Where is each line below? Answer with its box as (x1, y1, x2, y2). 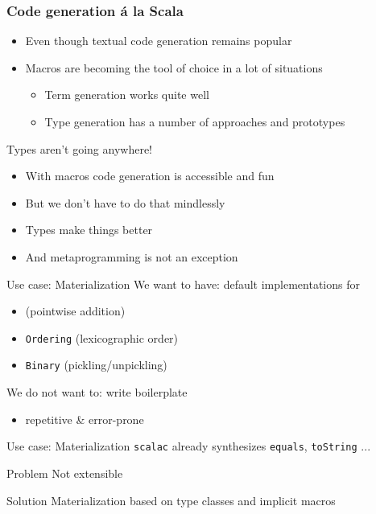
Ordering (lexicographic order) (25, 329, 179, 346)
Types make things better (25, 221, 153, 238)
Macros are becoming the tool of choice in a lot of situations (25, 59, 323, 76)
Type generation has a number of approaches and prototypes (44, 113, 345, 130)
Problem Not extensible (6, 464, 123, 481)
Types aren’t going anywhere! (6, 140, 152, 157)
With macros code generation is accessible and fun (25, 167, 275, 184)
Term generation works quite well (44, 86, 209, 103)
